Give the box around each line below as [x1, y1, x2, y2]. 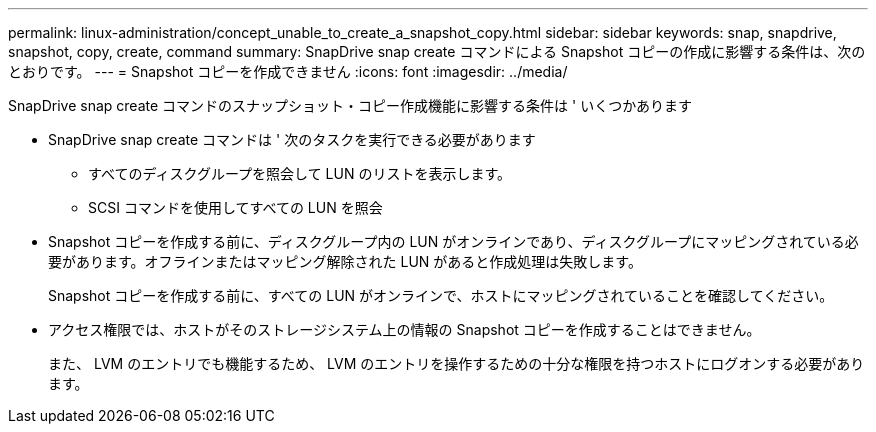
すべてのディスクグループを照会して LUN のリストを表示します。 [88, 165, 512, 182]
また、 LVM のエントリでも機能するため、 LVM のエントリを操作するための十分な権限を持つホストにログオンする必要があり [48, 355, 865, 372]
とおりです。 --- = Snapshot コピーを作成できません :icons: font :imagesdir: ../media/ [8, 63, 568, 80]
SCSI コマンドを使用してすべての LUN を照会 [88, 199, 383, 216]
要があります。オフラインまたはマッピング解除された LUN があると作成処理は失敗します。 [48, 253, 642, 270]
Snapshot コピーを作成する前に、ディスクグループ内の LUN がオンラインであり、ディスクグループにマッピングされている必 [48, 233, 859, 250]
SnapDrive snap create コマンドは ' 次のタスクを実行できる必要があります [48, 131, 536, 148]
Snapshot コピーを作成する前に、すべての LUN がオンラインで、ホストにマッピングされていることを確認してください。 [48, 287, 834, 304]
